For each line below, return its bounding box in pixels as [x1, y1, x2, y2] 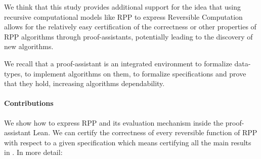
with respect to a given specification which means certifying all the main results [4, 137, 251, 147]
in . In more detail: [4, 147, 63, 157]
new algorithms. [4, 41, 54, 52]
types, [4, 68, 23, 78]
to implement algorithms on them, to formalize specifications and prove [24, 68, 246, 78]
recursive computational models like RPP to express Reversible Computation [4, 11, 243, 22]
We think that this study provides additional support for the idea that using [4, 2, 241, 12]
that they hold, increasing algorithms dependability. [4, 78, 165, 89]
